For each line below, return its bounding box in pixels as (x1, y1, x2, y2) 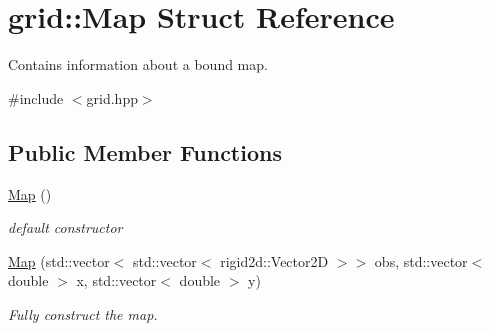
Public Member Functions (8, 136, 282, 167)
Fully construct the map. (8, 303, 158, 324)
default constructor (8, 217, 123, 238)
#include (8, 87, 64, 108)
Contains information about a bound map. (8, 54, 268, 75)
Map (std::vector (8, 250, 110, 271)
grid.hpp (86, 87, 138, 108)
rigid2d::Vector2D (220, 250, 329, 271)
